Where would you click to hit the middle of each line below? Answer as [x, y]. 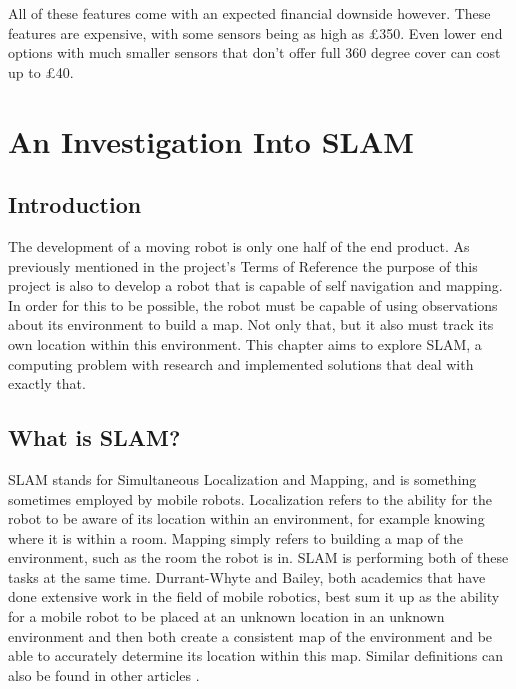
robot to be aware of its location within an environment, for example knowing [246, 518]
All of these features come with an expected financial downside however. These [249, 13]
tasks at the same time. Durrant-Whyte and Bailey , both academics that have [247, 576]
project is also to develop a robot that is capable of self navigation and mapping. [255, 285]
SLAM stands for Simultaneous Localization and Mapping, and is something [242, 478]
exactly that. [47, 383]
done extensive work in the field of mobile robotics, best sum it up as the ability [254, 596]
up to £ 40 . [41, 71]
